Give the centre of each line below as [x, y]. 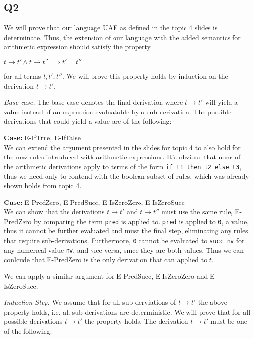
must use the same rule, [197, 212]
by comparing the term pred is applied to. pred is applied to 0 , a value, [141, 221]
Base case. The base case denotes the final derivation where [93, 102]
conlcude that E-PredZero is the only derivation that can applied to [106, 260]
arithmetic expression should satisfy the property [78, 47]
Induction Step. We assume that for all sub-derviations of [90, 302]
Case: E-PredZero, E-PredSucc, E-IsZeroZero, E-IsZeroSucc [94, 202]
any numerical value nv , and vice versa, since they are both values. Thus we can [124, 250]
